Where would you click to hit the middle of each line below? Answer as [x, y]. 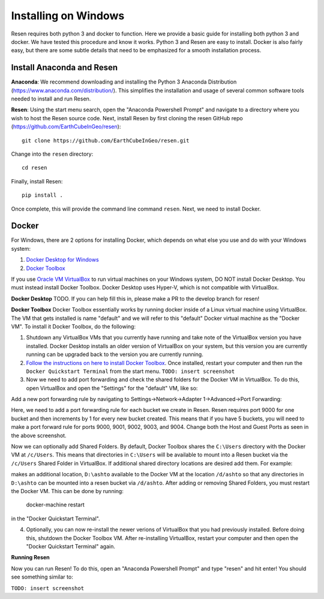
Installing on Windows [68, 16]
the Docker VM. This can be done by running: [67, 491]
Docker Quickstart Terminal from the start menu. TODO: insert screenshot [130, 371]
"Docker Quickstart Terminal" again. [70, 546]
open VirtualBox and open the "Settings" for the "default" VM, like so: [112, 388]
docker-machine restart [55, 505]
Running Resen [31, 558]
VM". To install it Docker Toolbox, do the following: [73, 326]
